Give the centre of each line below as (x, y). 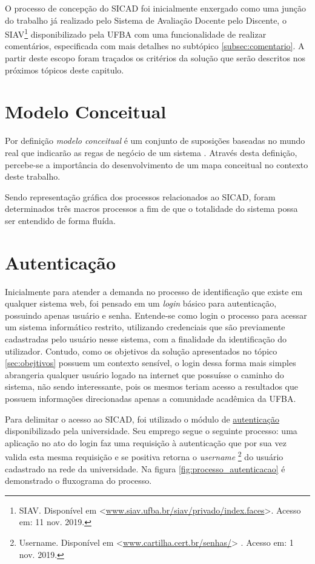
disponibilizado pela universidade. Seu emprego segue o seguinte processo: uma (151, 431)
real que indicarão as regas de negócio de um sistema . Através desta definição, (151, 152)
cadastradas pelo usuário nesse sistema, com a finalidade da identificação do (146, 339)
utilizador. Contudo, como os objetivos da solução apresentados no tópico (141, 351)
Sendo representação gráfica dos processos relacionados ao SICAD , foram (140, 196)
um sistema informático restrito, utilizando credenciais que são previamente (145, 327)
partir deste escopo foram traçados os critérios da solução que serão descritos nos (155, 58)
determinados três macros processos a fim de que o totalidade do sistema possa (151, 209)
